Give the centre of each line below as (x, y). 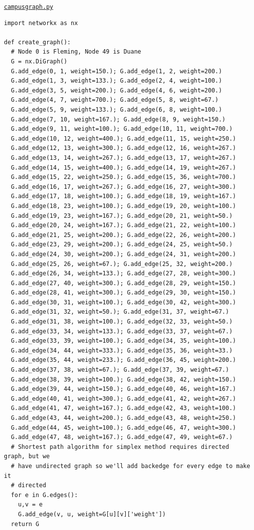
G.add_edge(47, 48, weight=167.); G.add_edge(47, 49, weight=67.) (122, 437)
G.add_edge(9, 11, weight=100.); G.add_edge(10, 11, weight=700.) (122, 129)
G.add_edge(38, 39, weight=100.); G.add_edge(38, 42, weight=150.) (124, 379)
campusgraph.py (29, 7)
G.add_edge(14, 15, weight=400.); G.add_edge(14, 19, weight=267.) (124, 167)
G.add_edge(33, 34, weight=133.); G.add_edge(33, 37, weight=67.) (122, 331)
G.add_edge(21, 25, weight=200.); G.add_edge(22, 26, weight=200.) (124, 235)
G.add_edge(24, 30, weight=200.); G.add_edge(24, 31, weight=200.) (124, 254)
